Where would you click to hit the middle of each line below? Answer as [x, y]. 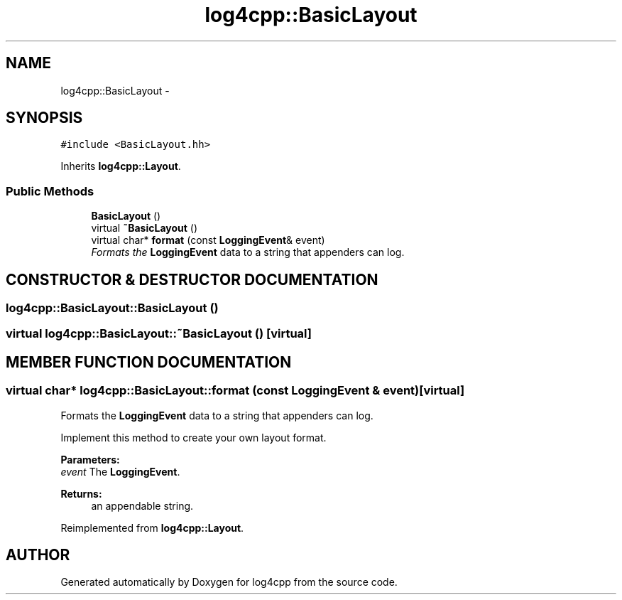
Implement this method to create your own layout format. [193, 437]
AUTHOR [38, 555]
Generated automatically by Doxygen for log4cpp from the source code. [229, 582]
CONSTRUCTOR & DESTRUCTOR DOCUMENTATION [192, 279]
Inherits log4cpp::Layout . [121, 166]
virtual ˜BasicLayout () [144, 228]
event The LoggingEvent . [120, 471]
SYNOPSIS [44, 118]
